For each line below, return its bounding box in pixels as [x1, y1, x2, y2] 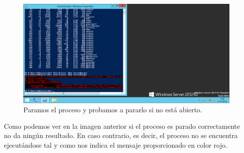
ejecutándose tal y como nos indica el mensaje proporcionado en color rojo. [4, 139, 227, 150]
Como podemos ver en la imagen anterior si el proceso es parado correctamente [4, 121, 240, 131]
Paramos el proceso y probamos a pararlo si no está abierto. [23, 105, 202, 115]
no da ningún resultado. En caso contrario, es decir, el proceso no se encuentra [4, 130, 238, 140]
